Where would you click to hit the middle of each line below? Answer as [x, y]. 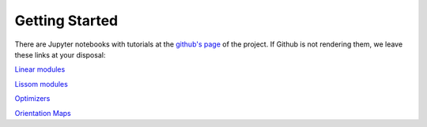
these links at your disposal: [60, 54]
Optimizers [32, 99]
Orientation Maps [43, 113]
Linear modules [40, 69]
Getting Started [66, 21]
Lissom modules [42, 84]
